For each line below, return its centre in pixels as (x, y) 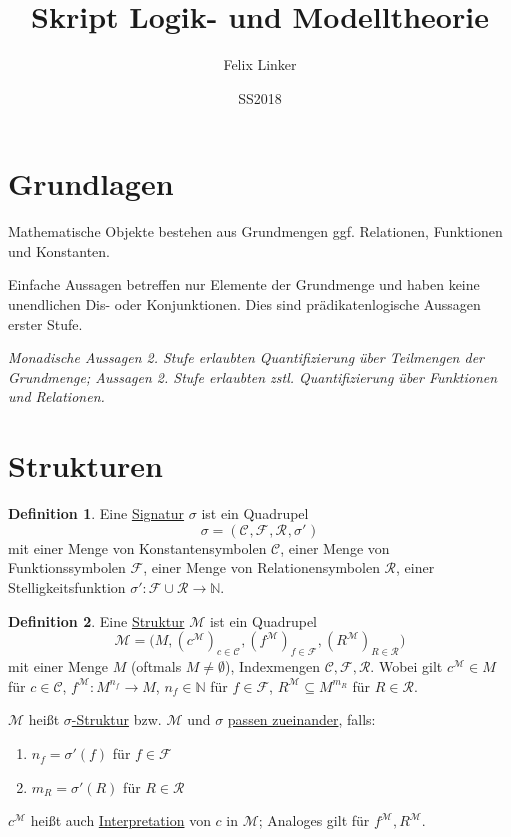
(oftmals (156, 666)
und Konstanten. (59, 250)
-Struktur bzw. (116, 719)
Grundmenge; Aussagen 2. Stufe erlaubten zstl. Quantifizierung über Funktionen (253, 376)
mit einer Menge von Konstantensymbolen (137, 547)
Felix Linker (260, 64)
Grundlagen (91, 183)
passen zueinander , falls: (301, 719)
